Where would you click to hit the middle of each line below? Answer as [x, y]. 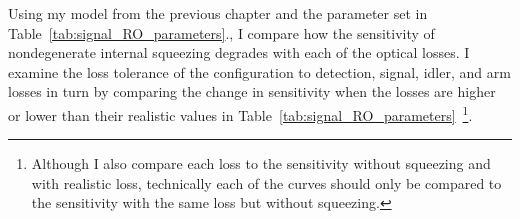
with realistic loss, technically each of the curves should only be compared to [266, 182]
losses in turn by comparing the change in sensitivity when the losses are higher [252, 91]
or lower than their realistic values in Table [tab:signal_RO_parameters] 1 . [240, 113]
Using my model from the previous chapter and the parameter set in [218, 13]
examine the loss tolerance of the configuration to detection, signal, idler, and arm [259, 71]
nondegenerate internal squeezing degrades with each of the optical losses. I [239, 52]
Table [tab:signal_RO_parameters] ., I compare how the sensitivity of [221, 32]
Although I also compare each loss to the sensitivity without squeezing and [261, 163]
